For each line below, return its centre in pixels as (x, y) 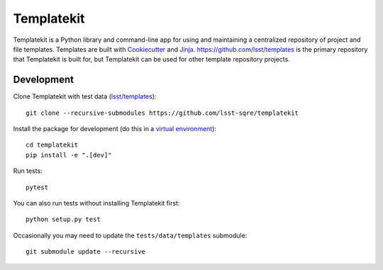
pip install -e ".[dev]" (69, 155)
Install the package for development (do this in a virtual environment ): (115, 129)
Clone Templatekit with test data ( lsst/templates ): (85, 96)
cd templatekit (52, 145)
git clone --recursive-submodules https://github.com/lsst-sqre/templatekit (162, 113)
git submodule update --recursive (85, 252)
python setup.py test (63, 219)
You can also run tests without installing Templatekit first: (96, 203)
